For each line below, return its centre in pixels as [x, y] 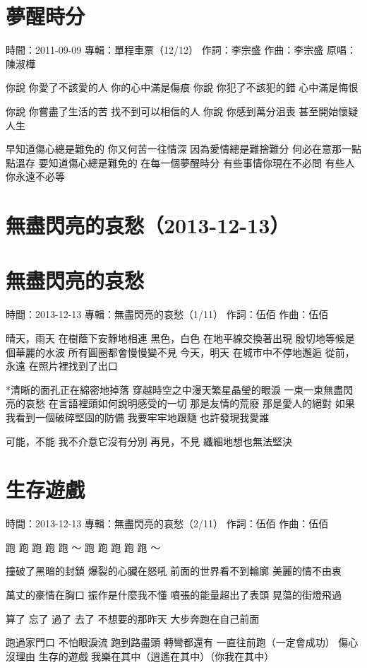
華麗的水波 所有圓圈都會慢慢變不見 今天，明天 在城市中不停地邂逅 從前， [185, 352]
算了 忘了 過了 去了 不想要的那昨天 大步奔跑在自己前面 [133, 618]
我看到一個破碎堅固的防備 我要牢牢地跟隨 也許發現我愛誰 [138, 417]
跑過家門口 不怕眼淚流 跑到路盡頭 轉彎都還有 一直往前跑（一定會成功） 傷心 [182, 642]
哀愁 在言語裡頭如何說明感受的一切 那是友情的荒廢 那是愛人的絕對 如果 [190, 403]
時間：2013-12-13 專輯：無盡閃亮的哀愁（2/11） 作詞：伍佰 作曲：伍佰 [167, 523]
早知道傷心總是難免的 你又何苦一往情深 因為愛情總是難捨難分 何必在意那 [174, 149]
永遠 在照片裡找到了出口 [62, 366]
